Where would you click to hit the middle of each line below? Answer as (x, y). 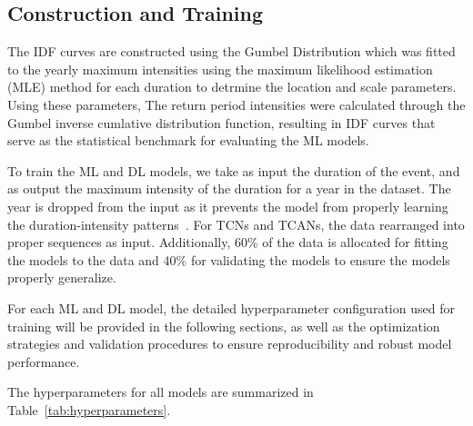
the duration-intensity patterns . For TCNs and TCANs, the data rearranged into (236, 224)
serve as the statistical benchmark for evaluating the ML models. (188, 140)
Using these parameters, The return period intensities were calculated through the (236, 104)
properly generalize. (62, 277)
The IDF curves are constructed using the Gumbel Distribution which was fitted (231, 51)
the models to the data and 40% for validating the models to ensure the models (229, 259)
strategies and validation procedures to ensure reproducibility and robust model (230, 344)
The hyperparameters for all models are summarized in (161, 392)
